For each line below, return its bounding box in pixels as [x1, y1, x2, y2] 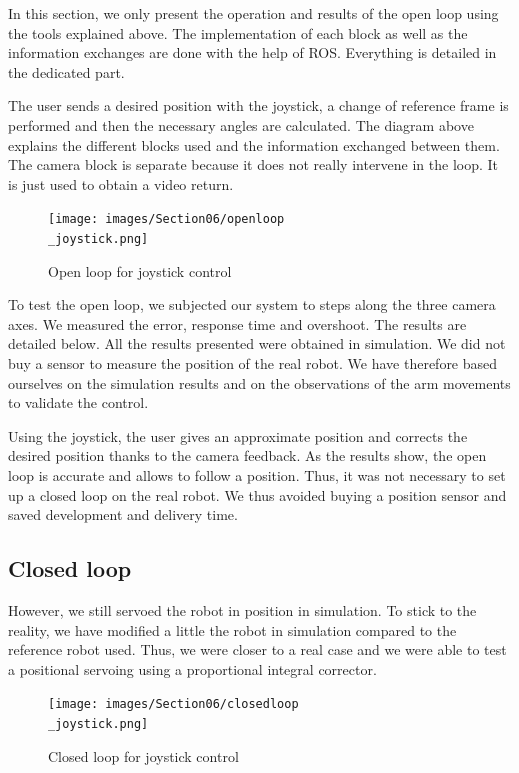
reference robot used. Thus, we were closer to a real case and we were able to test [8, 639, 507, 660]
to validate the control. [8, 392, 149, 413]
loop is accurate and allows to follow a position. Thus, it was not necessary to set [8, 465, 506, 485]
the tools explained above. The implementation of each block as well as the [8, 22, 468, 43]
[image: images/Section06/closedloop [48, 697, 299, 712]
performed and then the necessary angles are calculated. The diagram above [8, 114, 474, 135]
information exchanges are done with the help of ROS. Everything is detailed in [8, 42, 497, 63]
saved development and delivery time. [8, 504, 238, 525]
